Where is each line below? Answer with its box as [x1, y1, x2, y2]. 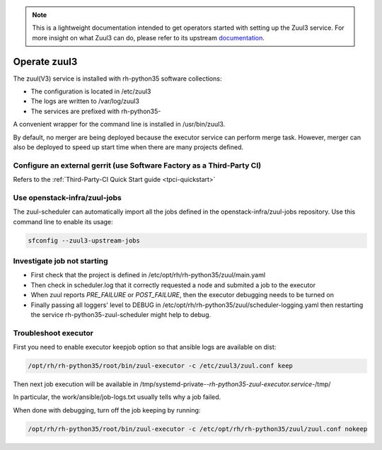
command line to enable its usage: [13, 217, 113, 226]
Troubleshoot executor [13, 328, 93, 337]
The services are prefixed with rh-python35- [30, 107, 161, 115]
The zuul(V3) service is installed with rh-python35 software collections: [13, 74, 222, 83]
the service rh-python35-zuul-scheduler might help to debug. [30, 310, 212, 318]
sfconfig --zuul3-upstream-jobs [28, 236, 141, 244]
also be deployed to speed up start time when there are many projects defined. [13, 143, 244, 151]
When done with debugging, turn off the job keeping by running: [13, 405, 201, 414]
